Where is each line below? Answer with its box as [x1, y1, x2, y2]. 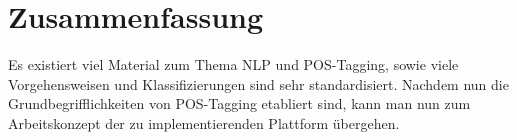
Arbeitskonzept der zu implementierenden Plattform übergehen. [8, 112, 400, 133]
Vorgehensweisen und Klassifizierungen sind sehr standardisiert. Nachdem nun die [8, 73, 509, 94]
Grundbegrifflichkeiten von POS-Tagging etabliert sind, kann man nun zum [8, 93, 471, 114]
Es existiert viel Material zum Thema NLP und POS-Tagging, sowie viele [8, 54, 459, 75]
